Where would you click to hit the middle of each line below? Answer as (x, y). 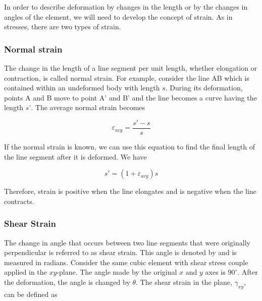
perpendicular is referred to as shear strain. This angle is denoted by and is (120, 252)
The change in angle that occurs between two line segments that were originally (127, 242)
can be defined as (31, 294)
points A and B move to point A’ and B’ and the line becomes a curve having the (130, 97)
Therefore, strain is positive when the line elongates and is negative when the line (130, 191)
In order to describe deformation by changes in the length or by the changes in (126, 7)
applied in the (25, 272)
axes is (215, 272)
